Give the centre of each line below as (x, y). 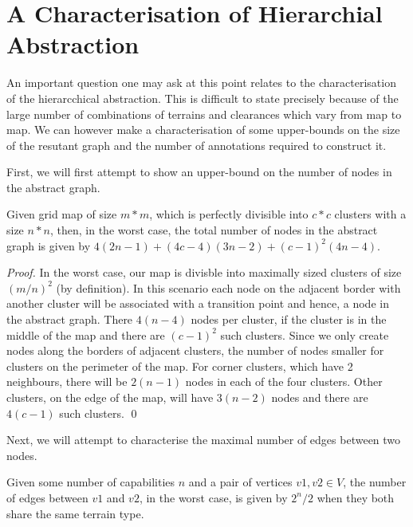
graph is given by (49, 245)
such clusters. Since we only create (305, 334)
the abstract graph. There (70, 319)
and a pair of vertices (240, 482)
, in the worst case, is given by (213, 497)
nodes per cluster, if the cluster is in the (289, 319)
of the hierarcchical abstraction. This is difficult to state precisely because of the (203, 98)
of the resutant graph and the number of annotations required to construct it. (197, 145)
